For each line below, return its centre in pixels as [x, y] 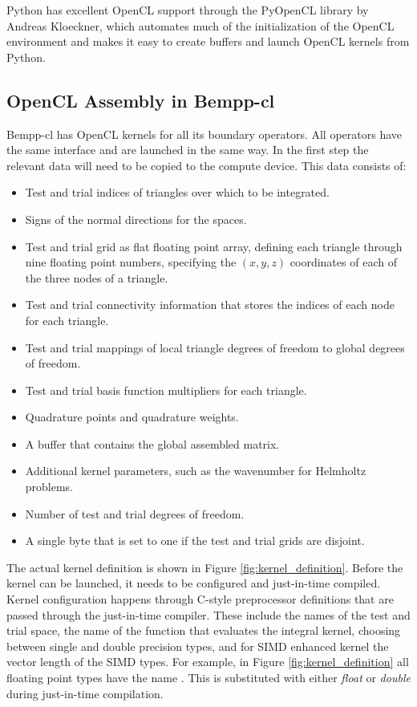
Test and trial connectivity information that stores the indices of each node [210, 305]
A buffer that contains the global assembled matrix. [152, 443]
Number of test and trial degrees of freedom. [135, 513]
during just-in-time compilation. [85, 693]
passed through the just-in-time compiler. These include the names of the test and [208, 614]
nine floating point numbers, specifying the [131, 262]
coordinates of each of [343, 262]
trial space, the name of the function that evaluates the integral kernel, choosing [204, 630]
